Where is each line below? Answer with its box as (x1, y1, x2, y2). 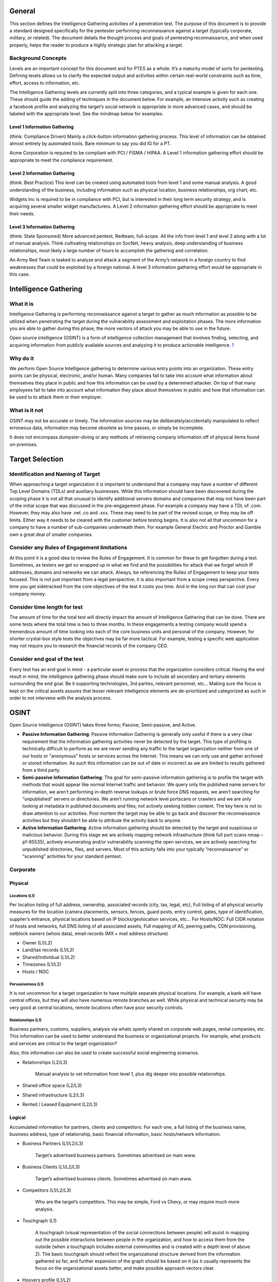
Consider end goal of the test (9, 655, 84, 663)
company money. (9, 590, 46, 597)
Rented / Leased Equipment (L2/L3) (22, 1101, 98, 1108)
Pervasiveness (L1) (9, 982, 44, 987)
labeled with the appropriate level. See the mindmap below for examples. (9, 111, 164, 117)
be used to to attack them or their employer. (9, 394, 103, 400)
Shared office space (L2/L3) (22, 1083, 82, 1089)
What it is (9, 300, 34, 307)
